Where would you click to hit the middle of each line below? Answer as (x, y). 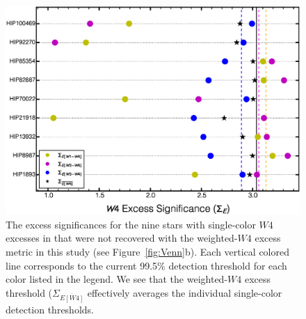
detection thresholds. (50, 309)
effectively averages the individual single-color (185, 292)
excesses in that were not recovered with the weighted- (122, 238)
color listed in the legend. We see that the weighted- (117, 279)
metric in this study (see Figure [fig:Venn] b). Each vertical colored (147, 251)
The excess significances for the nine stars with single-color (131, 224)
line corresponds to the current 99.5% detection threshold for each (146, 265)
